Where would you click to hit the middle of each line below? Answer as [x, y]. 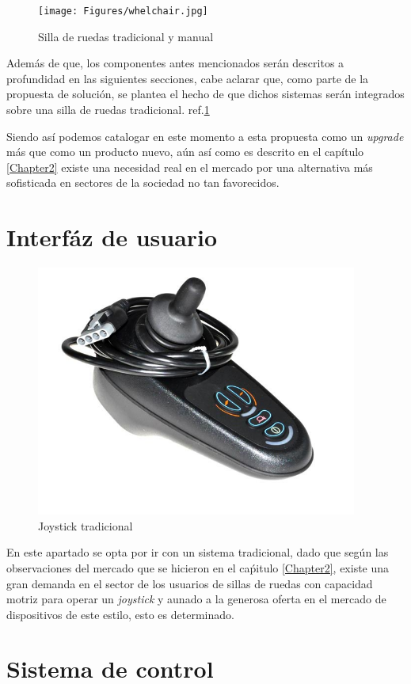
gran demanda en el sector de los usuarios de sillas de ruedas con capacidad [190, 583]
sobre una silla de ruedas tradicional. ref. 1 [108, 110]
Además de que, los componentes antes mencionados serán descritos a [175, 63]
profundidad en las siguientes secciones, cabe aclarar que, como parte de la [188, 78]
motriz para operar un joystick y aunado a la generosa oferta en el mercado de [196, 599]
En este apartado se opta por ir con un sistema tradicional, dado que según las [198, 552]
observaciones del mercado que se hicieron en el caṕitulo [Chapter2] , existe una [198, 567]
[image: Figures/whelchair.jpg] [123, 11]
